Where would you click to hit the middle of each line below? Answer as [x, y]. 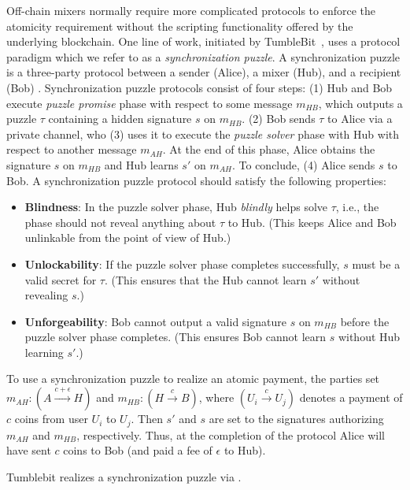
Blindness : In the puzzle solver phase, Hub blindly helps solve [176, 207]
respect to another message [72, 149]
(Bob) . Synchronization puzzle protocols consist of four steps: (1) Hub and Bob [199, 87]
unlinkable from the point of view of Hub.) [128, 238]
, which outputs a [360, 103]
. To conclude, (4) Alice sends [303, 164]
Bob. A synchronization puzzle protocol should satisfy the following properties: [196, 180]
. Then [147, 419]
